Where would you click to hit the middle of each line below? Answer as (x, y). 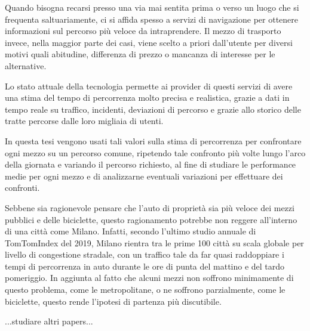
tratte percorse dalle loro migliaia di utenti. (84, 121)
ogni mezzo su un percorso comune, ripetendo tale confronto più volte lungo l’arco (155, 152)
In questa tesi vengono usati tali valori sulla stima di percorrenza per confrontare (153, 140)
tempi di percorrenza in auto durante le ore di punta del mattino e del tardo (145, 266)
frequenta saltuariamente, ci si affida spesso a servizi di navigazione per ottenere (152, 19)
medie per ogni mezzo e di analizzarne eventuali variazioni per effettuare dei (144, 176)
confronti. (22, 188)
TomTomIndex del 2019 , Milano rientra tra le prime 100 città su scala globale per (154, 242)
